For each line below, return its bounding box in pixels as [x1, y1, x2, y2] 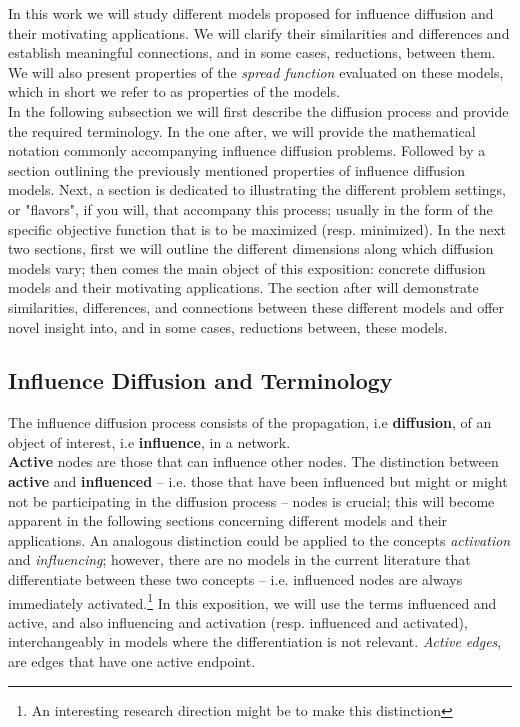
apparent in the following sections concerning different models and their [8, 510, 448, 531]
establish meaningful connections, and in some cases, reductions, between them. [8, 42, 496, 63]
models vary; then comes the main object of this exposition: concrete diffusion [8, 257, 486, 278]
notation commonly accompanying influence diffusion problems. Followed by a [8, 140, 486, 161]
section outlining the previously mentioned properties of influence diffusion [8, 159, 466, 180]
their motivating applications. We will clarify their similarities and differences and [8, 22, 510, 43]
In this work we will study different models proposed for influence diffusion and [8, 3, 494, 23]
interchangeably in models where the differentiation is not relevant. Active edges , [8, 631, 502, 652]
